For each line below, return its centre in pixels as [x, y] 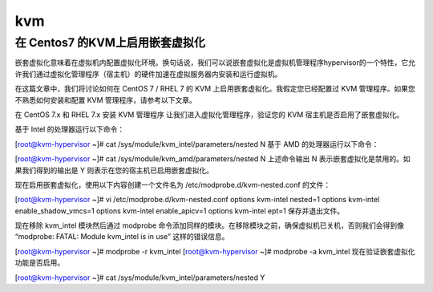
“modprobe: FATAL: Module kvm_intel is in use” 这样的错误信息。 [122, 237]
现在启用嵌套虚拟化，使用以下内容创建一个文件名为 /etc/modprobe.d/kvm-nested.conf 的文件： [173, 185]
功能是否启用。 [39, 263]
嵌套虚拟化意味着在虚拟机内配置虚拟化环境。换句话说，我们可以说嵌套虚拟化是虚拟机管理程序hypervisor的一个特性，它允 [215, 63]
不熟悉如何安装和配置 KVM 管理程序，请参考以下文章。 [105, 99]
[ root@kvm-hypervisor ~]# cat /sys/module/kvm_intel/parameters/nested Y [140, 278]
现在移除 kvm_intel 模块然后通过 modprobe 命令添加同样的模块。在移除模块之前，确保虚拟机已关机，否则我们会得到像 [210, 225]
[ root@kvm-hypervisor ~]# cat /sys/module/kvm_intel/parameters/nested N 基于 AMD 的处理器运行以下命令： [197, 144]
